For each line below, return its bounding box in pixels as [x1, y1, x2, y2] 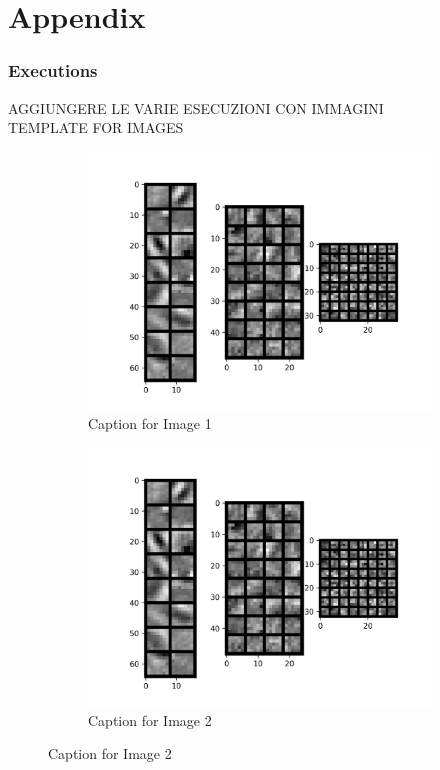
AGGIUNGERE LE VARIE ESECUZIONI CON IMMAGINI [8, 97, 384, 118]
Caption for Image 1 [88, 413, 212, 434]
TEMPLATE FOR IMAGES [8, 117, 184, 138]
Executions [8, 58, 98, 83]
